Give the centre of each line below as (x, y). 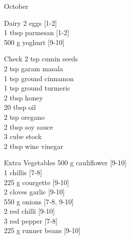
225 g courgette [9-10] (37, 182)
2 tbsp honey (24, 97)
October (16, 6)
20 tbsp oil (20, 107)
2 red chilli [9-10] (30, 211)
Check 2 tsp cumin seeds (41, 59)
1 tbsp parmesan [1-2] (37, 32)
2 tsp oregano (24, 117)
